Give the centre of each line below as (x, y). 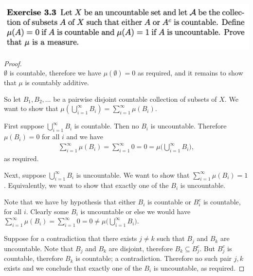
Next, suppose (25, 175)
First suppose (24, 126)
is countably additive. (57, 83)
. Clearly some (47, 211)
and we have (85, 137)
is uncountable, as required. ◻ (199, 267)
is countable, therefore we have (55, 73)
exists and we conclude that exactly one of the (73, 267)
